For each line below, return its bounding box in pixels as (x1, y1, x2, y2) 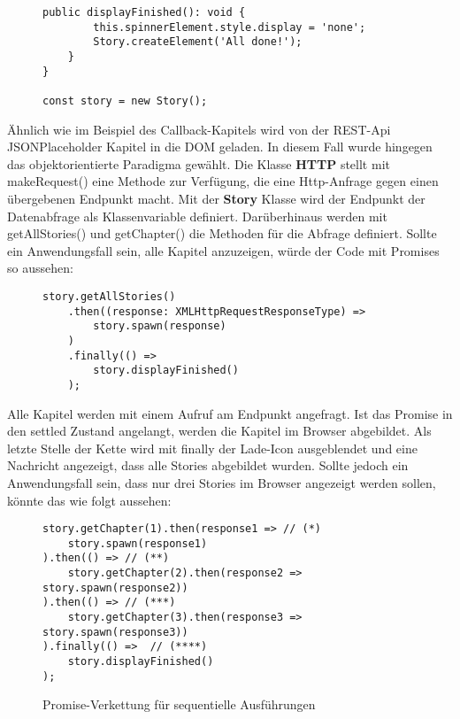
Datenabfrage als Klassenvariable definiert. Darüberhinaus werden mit (7, 206, 387, 225)
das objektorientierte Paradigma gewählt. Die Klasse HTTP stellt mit (7, 154, 390, 173)
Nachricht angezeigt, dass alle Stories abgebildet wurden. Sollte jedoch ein (7, 456, 409, 475)
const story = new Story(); (42, 94, 208, 107)
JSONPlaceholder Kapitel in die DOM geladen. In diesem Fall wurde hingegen (7, 137, 433, 156)
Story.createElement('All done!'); (93, 35, 303, 49)
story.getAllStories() (42, 290, 176, 303)
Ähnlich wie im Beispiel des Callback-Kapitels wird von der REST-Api (7, 120, 391, 138)
